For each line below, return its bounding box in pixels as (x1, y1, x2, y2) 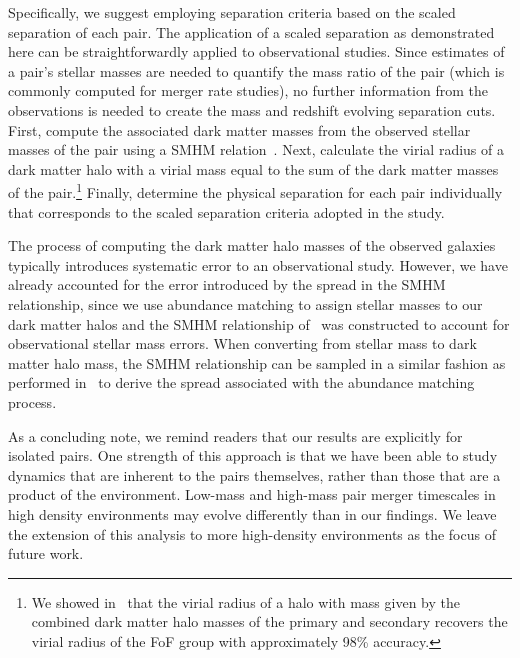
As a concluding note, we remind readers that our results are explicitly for (8, 425, 463, 446)
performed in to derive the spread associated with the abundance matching (8, 372, 475, 393)
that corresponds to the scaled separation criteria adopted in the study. (8, 201, 445, 222)
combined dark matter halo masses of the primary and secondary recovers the (31, 611, 508, 632)
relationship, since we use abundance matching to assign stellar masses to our (8, 293, 483, 314)
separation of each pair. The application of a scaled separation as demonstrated (8, 21, 495, 42)
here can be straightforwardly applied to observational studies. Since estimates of (8, 41, 505, 62)
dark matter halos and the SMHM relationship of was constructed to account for (8, 313, 510, 334)
